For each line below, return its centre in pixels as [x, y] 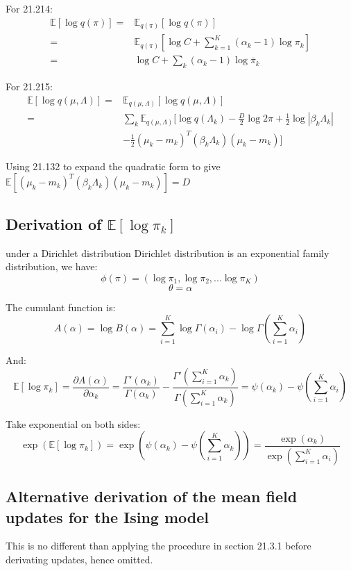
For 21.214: [29, 8]
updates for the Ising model [108, 516]
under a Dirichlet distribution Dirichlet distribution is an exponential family [168, 253]
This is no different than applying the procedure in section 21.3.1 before [159, 546]
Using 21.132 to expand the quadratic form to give [113, 166]
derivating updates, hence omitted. [79, 559]
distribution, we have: [52, 266]
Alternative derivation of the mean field [152, 496]
